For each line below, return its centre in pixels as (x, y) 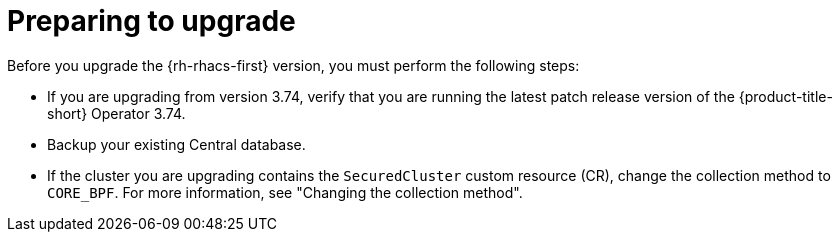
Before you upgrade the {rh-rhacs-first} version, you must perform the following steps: (293, 65)
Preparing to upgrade (151, 21)
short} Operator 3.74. (116, 113)
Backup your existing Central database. (176, 144)
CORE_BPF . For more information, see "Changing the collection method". (285, 192)
